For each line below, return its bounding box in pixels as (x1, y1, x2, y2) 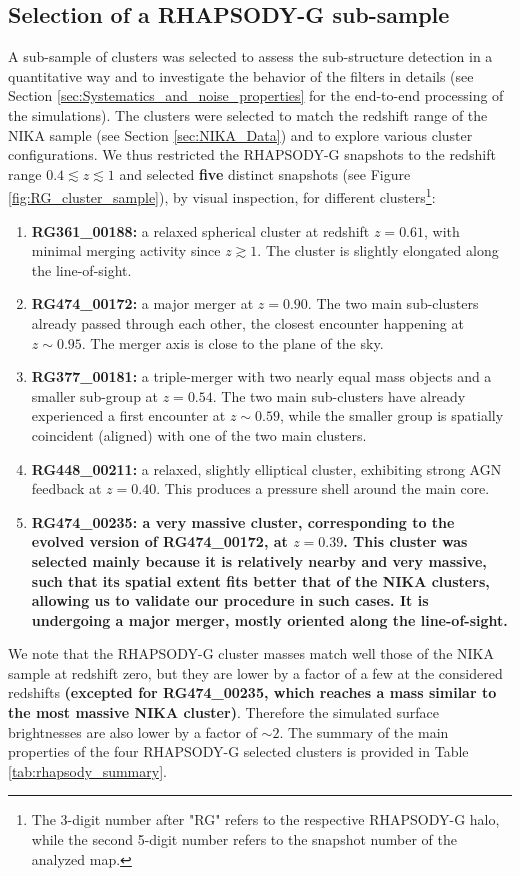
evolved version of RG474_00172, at (31, 531, 288, 552)
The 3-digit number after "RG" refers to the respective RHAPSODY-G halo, (31, 809, 500, 830)
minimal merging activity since (31, 240, 221, 261)
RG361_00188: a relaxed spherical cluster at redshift (31, 220, 370, 241)
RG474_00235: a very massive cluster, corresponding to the (31, 511, 455, 532)
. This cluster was (343, 531, 468, 552)
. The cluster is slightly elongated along (257, 240, 499, 261)
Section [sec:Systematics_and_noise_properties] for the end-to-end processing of (8, 85, 504, 106)
